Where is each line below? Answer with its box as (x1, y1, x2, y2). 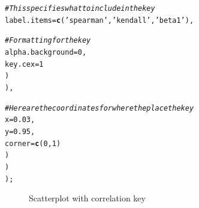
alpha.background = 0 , (5, 47, 87, 57)
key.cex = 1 (5, 60, 44, 69)
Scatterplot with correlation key (29, 192, 146, 204)
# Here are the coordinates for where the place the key (5, 103, 194, 112)
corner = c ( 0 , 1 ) (5, 139, 61, 148)
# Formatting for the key (5, 36, 91, 45)
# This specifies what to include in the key (5, 4, 155, 13)
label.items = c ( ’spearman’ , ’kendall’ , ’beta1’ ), (5, 16, 194, 25)
